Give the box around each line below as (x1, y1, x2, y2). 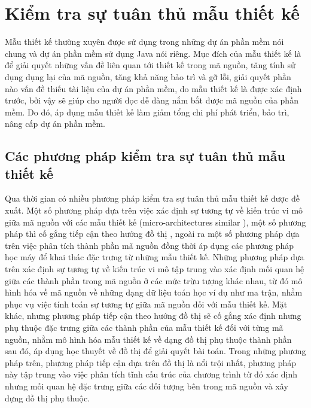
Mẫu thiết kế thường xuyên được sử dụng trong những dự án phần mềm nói (5, 35, 284, 48)
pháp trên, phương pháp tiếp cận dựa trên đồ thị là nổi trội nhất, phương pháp (5, 356, 297, 369)
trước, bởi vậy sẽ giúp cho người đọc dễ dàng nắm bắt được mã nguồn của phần (5, 94, 298, 106)
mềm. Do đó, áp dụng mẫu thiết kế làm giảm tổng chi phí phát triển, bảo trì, (5, 105, 289, 118)
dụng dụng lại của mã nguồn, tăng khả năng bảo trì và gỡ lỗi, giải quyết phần (5, 70, 291, 83)
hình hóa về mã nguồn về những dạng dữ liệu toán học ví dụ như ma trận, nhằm (5, 286, 303, 299)
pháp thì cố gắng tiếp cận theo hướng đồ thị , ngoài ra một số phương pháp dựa (5, 227, 300, 240)
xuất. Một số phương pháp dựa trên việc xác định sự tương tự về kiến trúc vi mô (5, 204, 303, 217)
